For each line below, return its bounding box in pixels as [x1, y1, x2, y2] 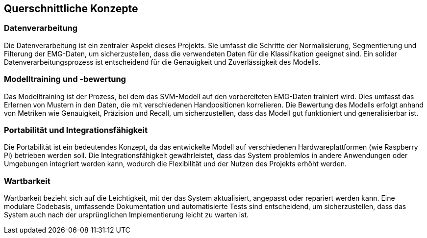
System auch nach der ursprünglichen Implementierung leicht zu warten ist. [4, 211, 249, 219]
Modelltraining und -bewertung [4, 74, 126, 84]
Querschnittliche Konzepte [4, 2, 138, 15]
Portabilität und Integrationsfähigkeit [4, 125, 148, 135]
